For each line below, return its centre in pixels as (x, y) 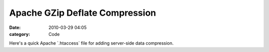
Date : (15, 27)
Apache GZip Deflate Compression (83, 13)
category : (20, 34)
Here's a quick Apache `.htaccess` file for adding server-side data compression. (91, 43)
